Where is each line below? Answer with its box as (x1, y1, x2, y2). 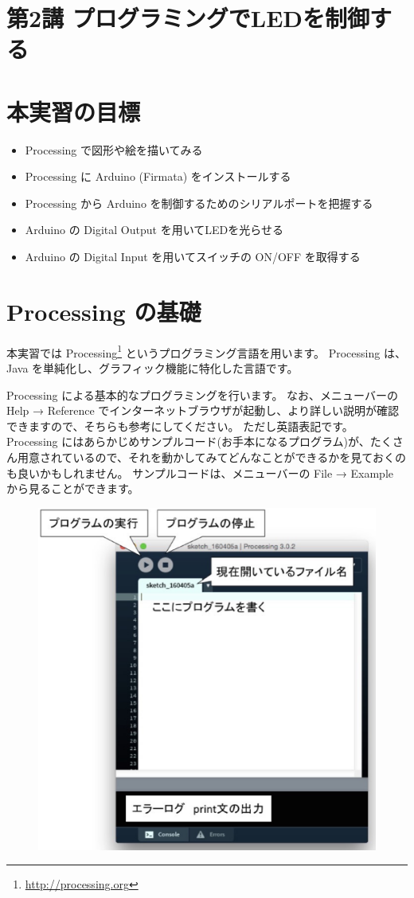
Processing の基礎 (6, 295, 201, 327)
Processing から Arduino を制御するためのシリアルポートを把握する (25, 194, 373, 211)
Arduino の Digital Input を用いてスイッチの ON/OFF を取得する (25, 248, 361, 265)
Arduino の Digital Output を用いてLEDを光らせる (25, 221, 283, 238)
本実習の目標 (6, 95, 141, 127)
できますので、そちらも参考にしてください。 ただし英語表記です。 (6, 417, 353, 434)
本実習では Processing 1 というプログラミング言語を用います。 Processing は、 (6, 342, 406, 361)
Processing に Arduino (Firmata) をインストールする (25, 168, 291, 185)
